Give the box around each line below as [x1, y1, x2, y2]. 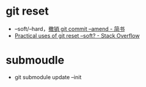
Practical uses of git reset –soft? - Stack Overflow [14, 32, 140, 39]
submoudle [5, 54, 65, 68]
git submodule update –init [14, 73, 82, 80]
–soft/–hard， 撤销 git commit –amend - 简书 [14, 25, 125, 32]
